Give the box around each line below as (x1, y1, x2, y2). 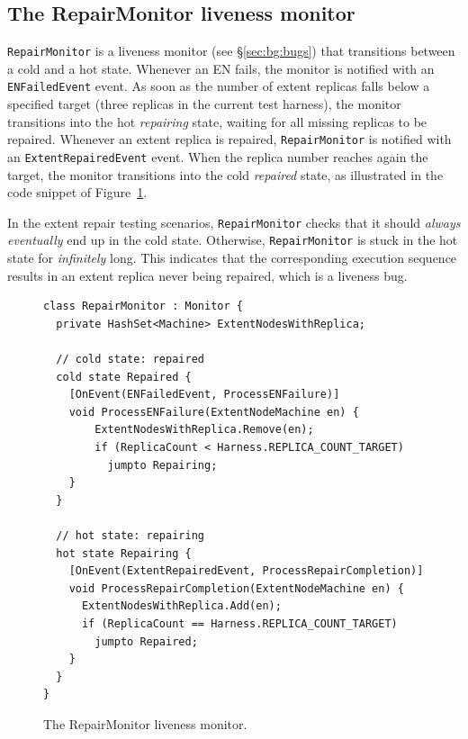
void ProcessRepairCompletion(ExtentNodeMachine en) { (68, 581, 404, 595)
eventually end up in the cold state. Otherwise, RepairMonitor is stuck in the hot (7, 230, 458, 249)
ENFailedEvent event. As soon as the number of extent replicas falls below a (7, 77, 430, 95)
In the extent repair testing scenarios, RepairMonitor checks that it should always (7, 212, 461, 231)
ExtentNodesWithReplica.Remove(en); (94, 423, 314, 437)
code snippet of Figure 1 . (7, 183, 148, 202)
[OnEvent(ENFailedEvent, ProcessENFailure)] (68, 388, 340, 401)
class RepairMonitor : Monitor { (43, 300, 243, 313)
